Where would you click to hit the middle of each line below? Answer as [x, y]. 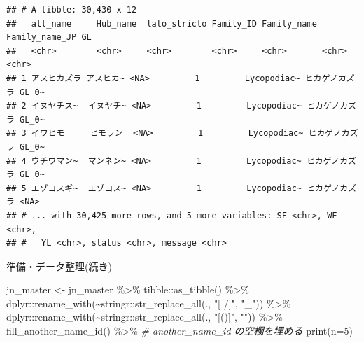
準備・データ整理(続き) [59, 266]
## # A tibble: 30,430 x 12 [72, 10]
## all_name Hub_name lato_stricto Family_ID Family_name [162, 23]
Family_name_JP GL [49, 37]
